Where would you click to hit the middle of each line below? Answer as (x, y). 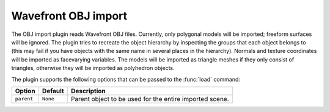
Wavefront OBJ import (69, 16)
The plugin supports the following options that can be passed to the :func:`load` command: (126, 79)
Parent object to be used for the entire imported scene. (150, 99)
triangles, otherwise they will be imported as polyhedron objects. (93, 68)
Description (88, 91)
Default (53, 91)
